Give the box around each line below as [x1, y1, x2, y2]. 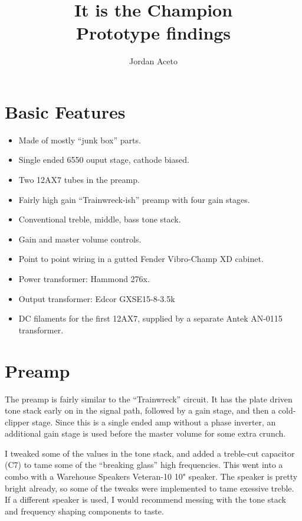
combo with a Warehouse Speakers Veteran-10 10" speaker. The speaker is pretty [5, 470, 298, 483]
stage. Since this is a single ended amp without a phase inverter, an [32, 415, 276, 428]
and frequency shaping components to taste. [5, 504, 164, 517]
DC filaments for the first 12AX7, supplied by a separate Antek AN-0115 [18, 312, 283, 325]
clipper [5, 415, 29, 428]
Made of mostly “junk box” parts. [18, 133, 141, 146]
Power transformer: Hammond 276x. [18, 273, 150, 284]
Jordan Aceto [129, 55, 178, 67]
